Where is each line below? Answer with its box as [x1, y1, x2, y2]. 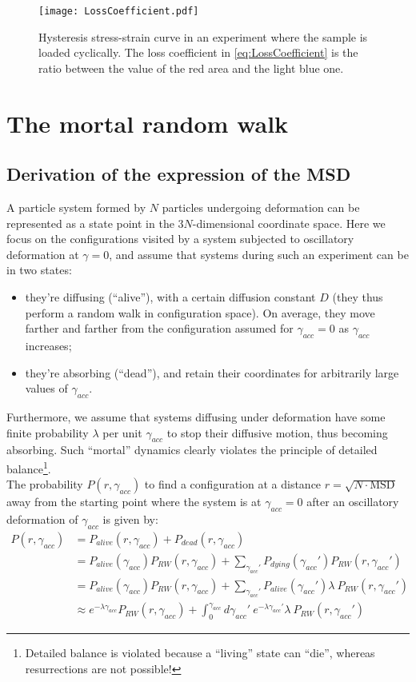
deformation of [6, 510, 78, 527]
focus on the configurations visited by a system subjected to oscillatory [6, 230, 354, 247]
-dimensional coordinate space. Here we [192, 214, 386, 231]
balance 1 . [6, 457, 51, 477]
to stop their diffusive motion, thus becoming [166, 424, 388, 441]
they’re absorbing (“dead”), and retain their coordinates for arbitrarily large [25, 364, 399, 381]
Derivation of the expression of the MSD [6, 162, 351, 186]
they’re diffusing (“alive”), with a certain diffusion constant [25, 288, 316, 305]
